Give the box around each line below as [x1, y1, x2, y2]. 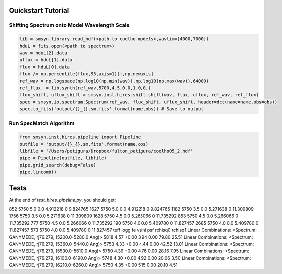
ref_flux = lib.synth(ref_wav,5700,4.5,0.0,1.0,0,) [19, 85, 151, 91]
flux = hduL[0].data [19, 64, 70, 70]
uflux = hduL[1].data [19, 57, 73, 63]
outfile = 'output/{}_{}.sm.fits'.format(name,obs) [19, 141, 149, 147]
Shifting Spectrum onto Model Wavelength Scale [9, 22, 130, 29]
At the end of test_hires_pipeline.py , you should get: [9, 197, 116, 203]
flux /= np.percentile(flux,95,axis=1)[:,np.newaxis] [19, 71, 154, 77]
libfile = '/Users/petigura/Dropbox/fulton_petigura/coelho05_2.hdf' [19, 148, 193, 154]
